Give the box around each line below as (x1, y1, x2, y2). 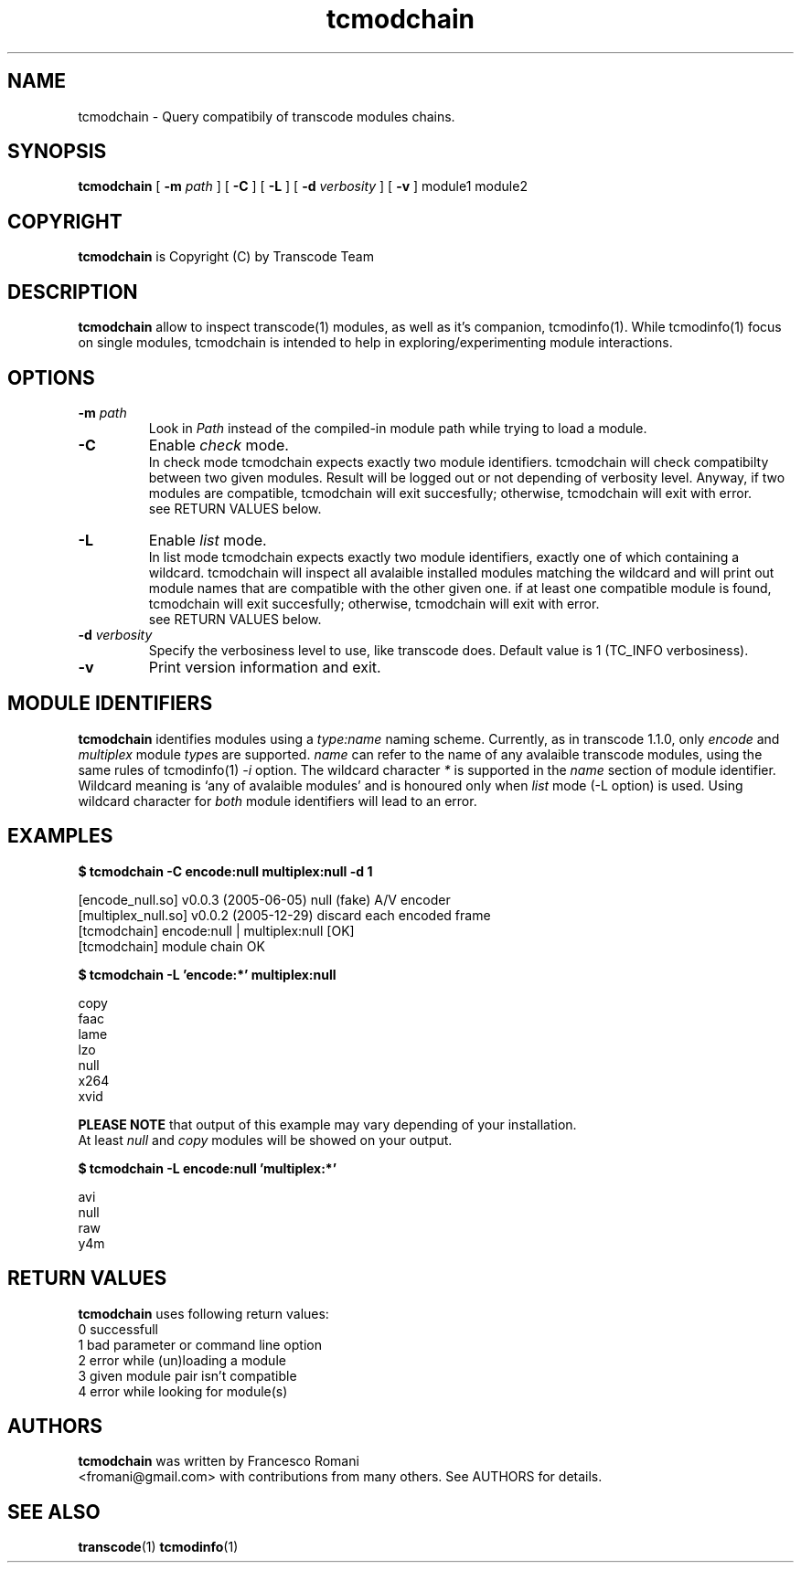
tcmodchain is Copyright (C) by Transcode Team (78, 249, 374, 265)
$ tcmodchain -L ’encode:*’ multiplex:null (78, 966, 336, 982)
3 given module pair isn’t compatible (78, 1367, 297, 1384)
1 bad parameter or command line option (78, 1336, 322, 1353)
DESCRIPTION (7, 280, 138, 303)
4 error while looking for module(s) (78, 1383, 288, 1399)
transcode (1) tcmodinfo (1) (78, 1539, 239, 1555)
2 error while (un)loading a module (78, 1352, 286, 1368)
